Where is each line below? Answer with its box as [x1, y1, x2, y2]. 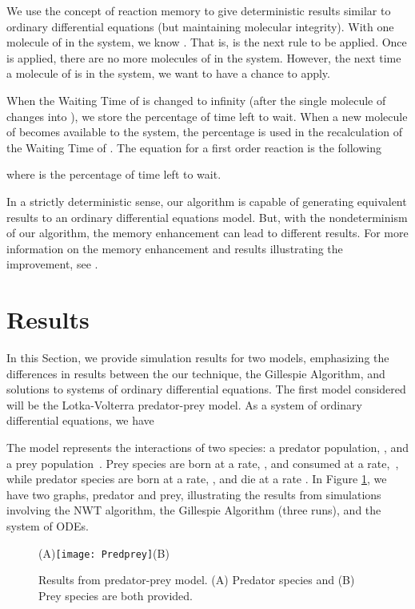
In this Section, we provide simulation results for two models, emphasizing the [6, 349, 389, 366]
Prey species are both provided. [38, 587, 193, 603]
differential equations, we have [6, 412, 154, 429]
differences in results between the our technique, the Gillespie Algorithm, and [6, 365, 385, 381]
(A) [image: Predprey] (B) [38, 544, 170, 561]
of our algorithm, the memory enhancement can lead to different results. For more [6, 224, 409, 241]
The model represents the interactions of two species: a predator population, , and [6, 439, 409, 455]
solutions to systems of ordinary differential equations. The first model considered [6, 381, 406, 397]
